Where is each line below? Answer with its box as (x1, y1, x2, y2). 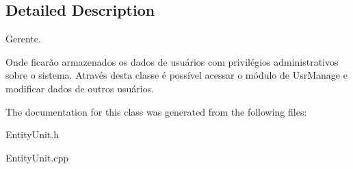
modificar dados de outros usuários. (5, 81, 155, 95)
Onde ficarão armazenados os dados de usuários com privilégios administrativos (5, 54, 339, 68)
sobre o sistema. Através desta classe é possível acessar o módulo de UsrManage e (5, 68, 348, 82)
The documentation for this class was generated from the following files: (5, 104, 307, 118)
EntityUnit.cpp (5, 150, 69, 164)
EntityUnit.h (5, 127, 60, 142)
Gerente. (5, 31, 41, 46)
